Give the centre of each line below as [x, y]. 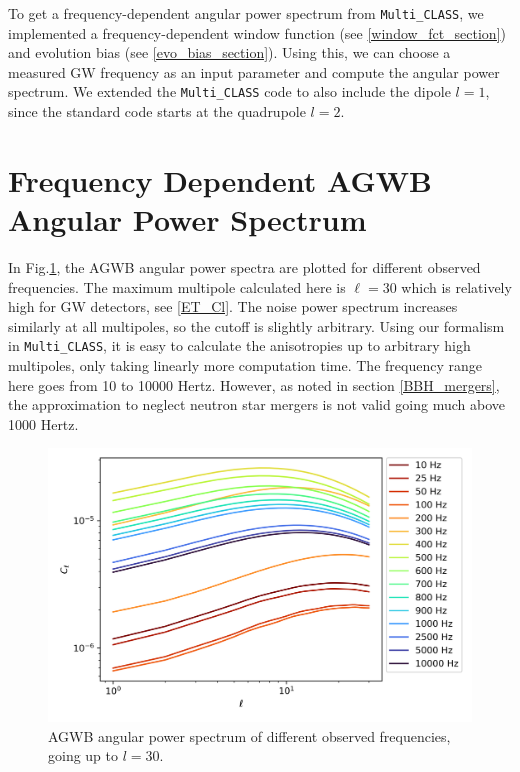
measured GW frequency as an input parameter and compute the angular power [254, 71]
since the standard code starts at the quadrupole [157, 111]
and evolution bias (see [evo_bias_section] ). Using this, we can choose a [229, 52]
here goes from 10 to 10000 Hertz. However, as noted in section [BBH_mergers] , [254, 384]
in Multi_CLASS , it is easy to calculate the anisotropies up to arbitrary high [239, 345]
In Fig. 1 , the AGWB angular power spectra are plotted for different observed [244, 267]
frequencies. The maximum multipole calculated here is [177, 286]
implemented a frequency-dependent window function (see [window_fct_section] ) [257, 32]
